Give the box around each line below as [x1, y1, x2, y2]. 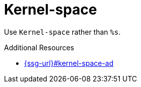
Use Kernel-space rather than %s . [4, 27, 121, 36]
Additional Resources [4, 43, 74, 52]
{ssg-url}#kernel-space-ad [24, 58, 114, 67]
